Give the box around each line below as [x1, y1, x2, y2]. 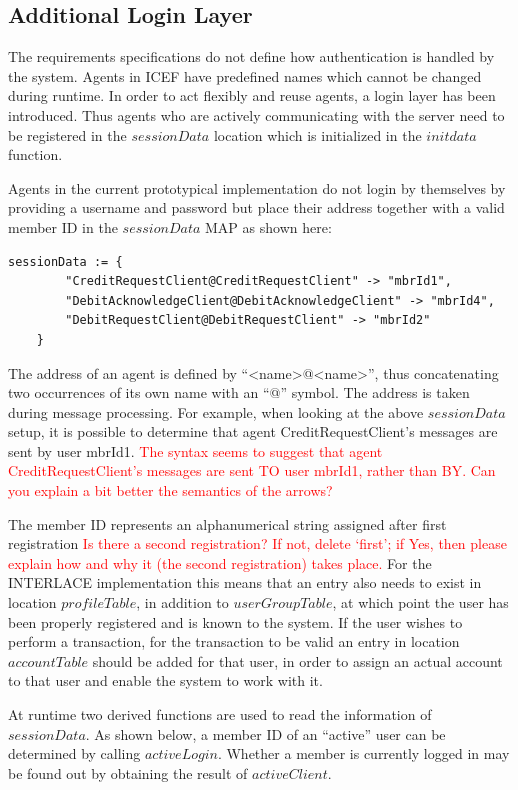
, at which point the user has [332, 592, 509, 613]
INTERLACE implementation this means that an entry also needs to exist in [8, 572, 482, 593]
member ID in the [8, 216, 118, 237]
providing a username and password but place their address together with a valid [8, 197, 505, 218]
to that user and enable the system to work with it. [8, 670, 323, 691]
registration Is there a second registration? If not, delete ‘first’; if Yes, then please [8, 533, 507, 554]
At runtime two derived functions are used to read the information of [8, 704, 432, 725]
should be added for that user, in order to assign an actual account [92, 650, 503, 671]
